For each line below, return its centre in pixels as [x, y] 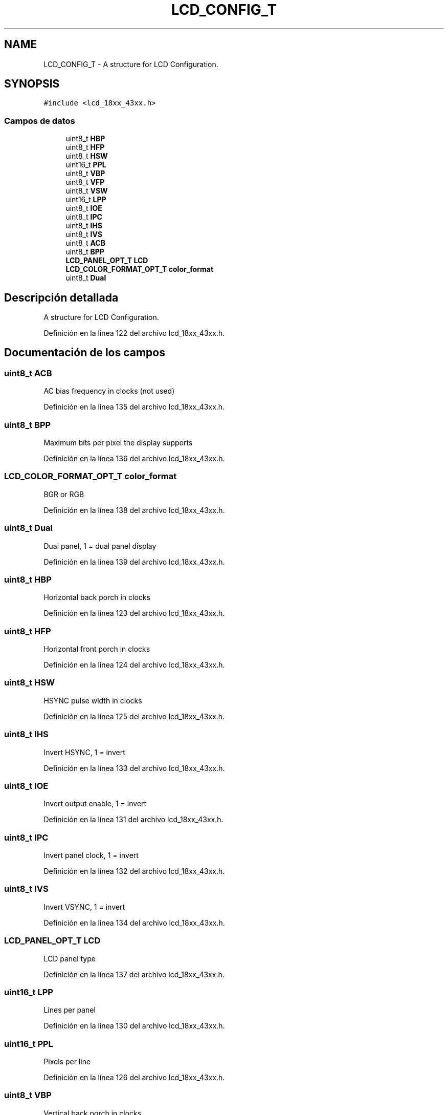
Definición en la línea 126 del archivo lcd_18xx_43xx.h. [134, 1077]
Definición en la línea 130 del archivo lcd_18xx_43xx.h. [134, 1026]
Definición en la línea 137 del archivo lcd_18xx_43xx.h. [134, 974]
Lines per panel [70, 1010]
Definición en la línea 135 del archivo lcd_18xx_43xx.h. [134, 407]
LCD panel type [70, 958]
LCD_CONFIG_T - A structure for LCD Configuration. [131, 64]
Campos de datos [40, 121]
